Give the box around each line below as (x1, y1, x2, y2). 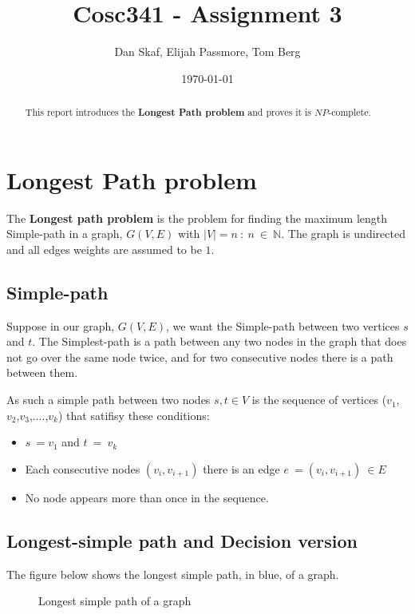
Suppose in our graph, (6, 317, 115, 334)
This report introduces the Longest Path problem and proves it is (25, 105, 312, 120)
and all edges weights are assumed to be (6, 240, 202, 257)
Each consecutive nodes (25, 460, 140, 477)
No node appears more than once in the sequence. (25, 489, 269, 505)
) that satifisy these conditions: (58, 406, 210, 423)
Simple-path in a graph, (6, 225, 123, 242)
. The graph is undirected (281, 225, 405, 242)
